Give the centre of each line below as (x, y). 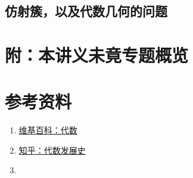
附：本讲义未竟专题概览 (97, 54)
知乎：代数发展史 (52, 150)
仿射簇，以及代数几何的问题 (86, 11)
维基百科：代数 (48, 130)
